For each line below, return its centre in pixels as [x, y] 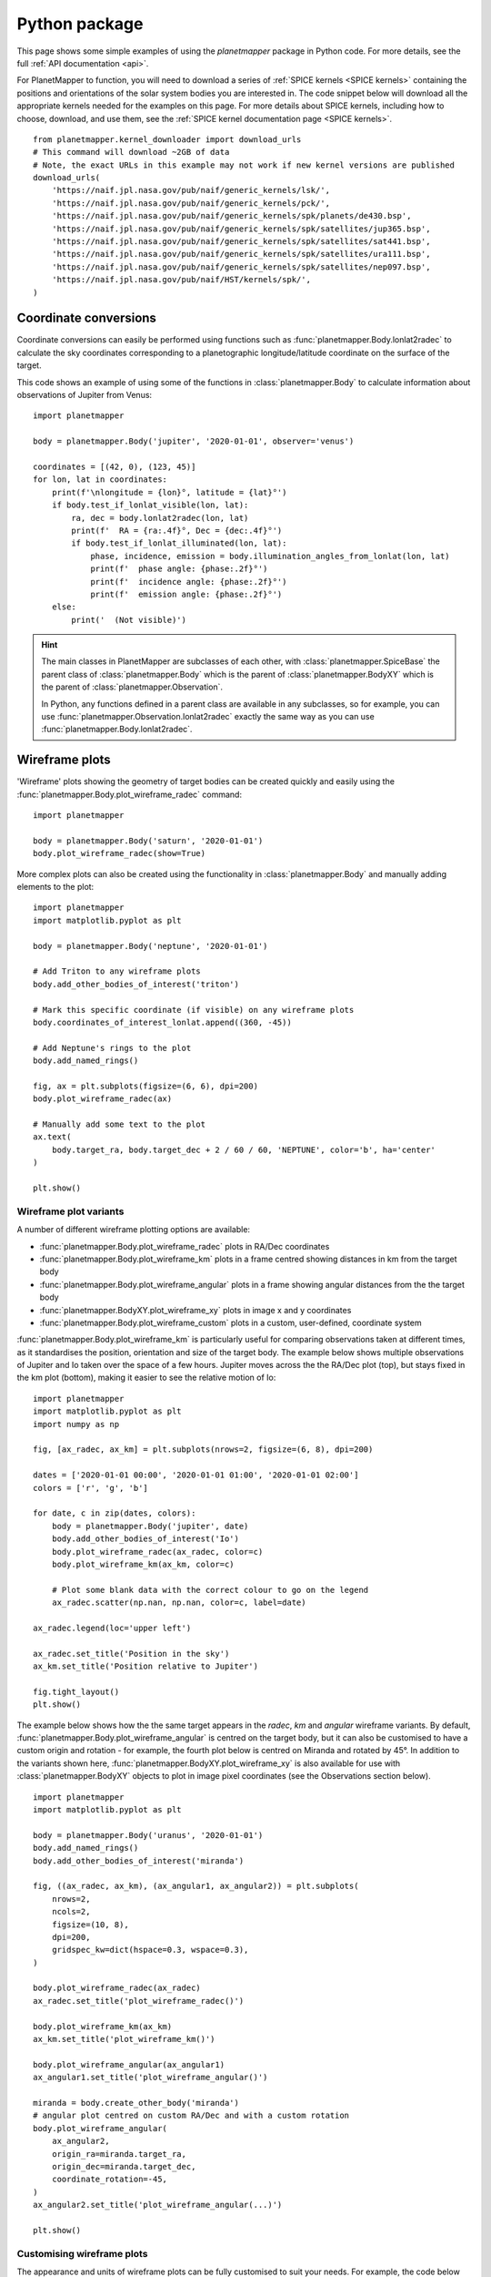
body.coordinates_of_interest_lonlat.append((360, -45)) [163, 1022]
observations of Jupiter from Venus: [85, 395]
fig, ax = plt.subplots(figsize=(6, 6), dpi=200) [146, 1086]
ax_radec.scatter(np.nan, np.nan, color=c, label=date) [179, 1603]
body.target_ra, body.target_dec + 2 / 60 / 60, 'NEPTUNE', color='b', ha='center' [244, 1149]
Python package [80, 24]
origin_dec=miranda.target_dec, [124, 2166]
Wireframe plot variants [70, 1211]
